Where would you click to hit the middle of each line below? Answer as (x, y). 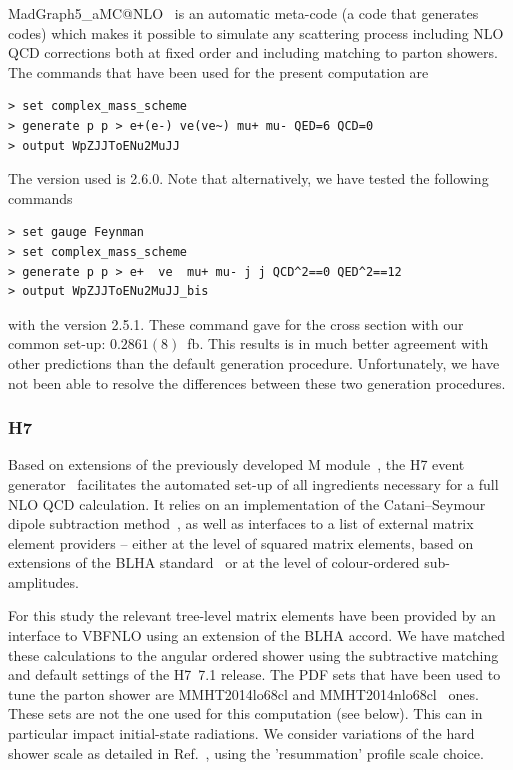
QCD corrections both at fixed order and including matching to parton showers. (253, 52)
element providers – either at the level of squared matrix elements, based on (241, 542)
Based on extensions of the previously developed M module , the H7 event (236, 464)
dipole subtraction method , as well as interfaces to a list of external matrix (241, 523)
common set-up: (57, 343)
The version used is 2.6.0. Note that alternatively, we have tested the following (248, 178)
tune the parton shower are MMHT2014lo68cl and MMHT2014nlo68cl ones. (243, 693)
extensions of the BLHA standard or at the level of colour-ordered (214, 562)
